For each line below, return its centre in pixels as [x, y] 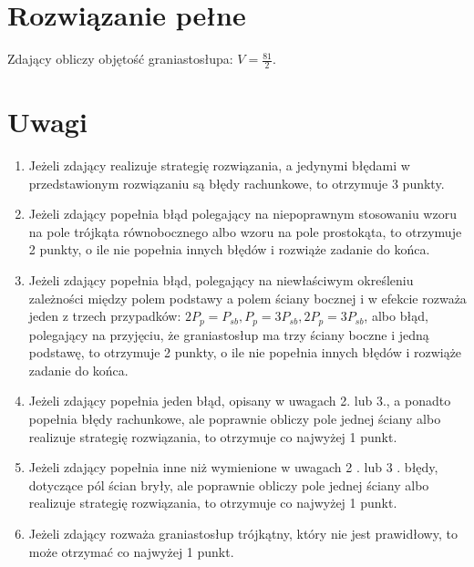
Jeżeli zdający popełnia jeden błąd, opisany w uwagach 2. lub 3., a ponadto [240, 401]
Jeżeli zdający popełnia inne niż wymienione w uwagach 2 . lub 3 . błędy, [233, 467]
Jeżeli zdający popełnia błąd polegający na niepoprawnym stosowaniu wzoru [242, 214]
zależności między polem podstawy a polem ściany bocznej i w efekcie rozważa [247, 298]
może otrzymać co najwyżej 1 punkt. [131, 551]
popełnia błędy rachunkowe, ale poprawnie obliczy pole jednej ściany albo [235, 419]
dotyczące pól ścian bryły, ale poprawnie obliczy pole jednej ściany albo [229, 485]
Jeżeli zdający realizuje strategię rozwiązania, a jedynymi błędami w [219, 165]
